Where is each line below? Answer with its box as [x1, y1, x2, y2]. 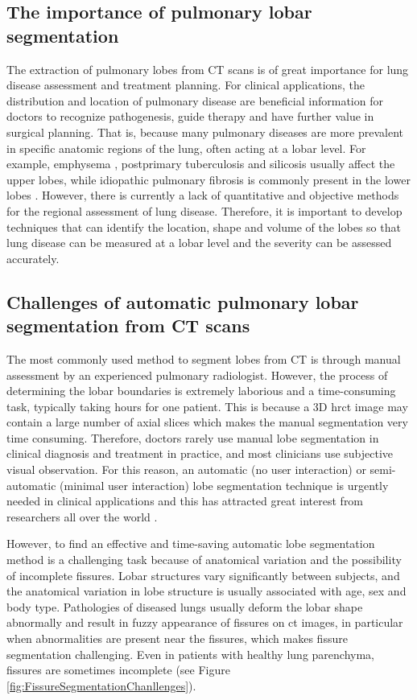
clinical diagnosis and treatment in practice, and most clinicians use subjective [6, 445, 394, 462]
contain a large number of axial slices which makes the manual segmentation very [6, 414, 408, 430]
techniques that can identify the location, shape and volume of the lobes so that [6, 218, 401, 235]
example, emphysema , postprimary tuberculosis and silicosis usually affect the [6, 155, 395, 172]
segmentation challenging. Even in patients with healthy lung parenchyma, [6, 645, 374, 662]
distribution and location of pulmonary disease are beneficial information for [6, 92, 383, 109]
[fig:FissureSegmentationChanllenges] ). [6, 677, 196, 694]
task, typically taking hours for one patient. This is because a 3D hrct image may [6, 397, 408, 414]
